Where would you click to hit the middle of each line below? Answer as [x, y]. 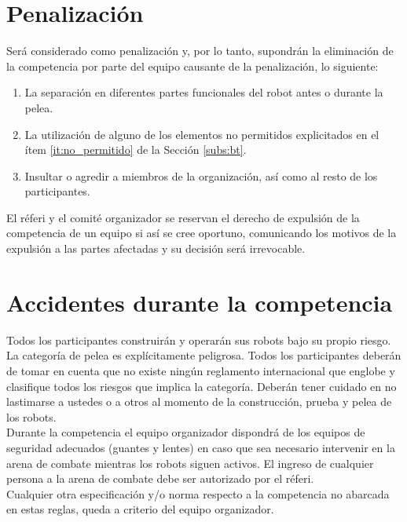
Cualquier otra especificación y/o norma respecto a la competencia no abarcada [198, 493]
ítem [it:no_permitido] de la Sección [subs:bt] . [136, 150]
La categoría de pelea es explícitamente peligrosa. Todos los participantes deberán [204, 355]
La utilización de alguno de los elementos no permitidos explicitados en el [202, 134]
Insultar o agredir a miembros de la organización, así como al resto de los [201, 175]
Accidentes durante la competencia [200, 302]
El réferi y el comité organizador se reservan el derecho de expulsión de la [183, 217]
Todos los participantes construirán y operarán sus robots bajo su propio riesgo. [199, 339]
